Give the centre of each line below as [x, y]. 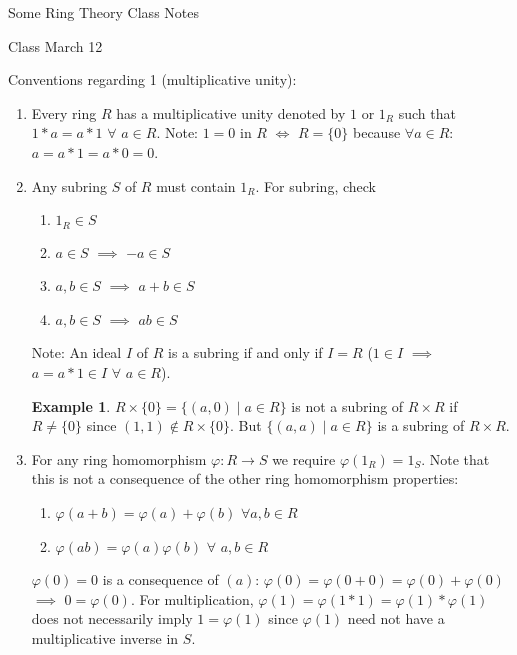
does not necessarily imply [112, 618]
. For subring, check [315, 185]
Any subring [69, 185]
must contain [196, 185]
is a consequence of [160, 579]
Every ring [64, 112]
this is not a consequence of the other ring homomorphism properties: [245, 478]
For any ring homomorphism [119, 458]
